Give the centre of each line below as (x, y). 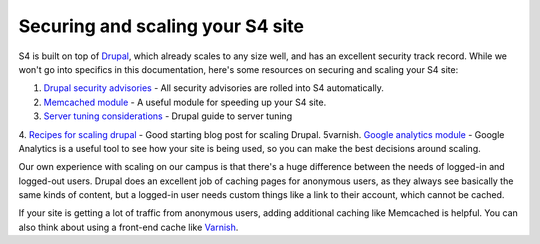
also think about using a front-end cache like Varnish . (128, 227)
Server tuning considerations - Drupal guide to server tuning (168, 116)
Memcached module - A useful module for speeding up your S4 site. (185, 102)
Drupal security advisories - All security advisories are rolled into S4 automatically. (214, 88)
